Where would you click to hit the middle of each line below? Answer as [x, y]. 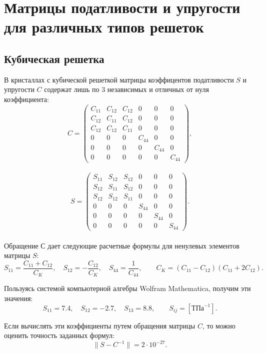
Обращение [21, 245]
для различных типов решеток [104, 27]
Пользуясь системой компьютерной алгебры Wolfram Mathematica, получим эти [127, 288]
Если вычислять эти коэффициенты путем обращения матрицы [100, 325]
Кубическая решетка [54, 58]
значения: [18, 298]
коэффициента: [26, 99]
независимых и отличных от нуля [158, 89]
